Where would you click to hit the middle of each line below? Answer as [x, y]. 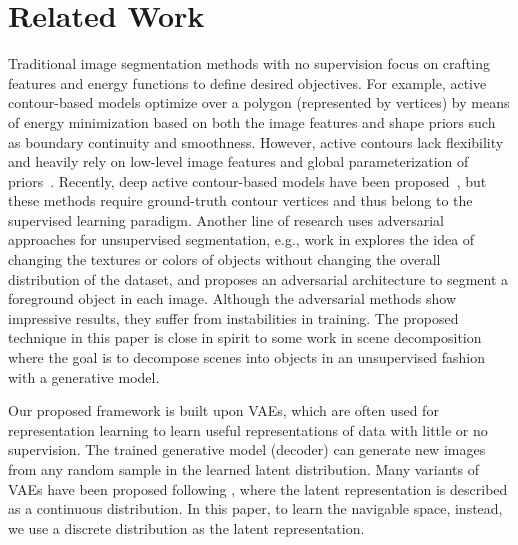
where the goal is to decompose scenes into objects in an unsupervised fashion [247, 357]
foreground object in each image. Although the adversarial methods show [232, 298]
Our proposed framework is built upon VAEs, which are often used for [223, 410]
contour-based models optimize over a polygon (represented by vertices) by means [259, 102]
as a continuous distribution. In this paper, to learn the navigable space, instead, [255, 508]
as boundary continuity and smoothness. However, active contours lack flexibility [256, 141]
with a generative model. [84, 376]
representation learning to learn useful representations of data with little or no [248, 429]
